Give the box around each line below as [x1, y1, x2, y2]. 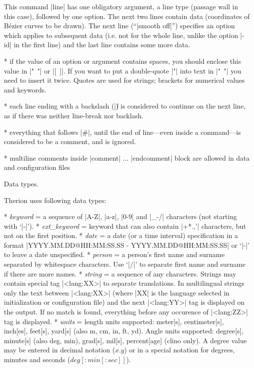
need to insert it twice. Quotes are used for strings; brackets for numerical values [4, 75, 245, 85]
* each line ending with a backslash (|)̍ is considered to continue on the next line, [4, 101, 246, 111]
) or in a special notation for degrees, [124, 345, 235, 355]
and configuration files [4, 162, 70, 172]
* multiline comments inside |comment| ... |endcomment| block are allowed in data [4, 152, 250, 163]
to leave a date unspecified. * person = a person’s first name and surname [4, 249, 225, 259]
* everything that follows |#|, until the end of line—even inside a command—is [4, 127, 241, 137]
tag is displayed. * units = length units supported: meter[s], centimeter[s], [4, 316, 224, 326]
